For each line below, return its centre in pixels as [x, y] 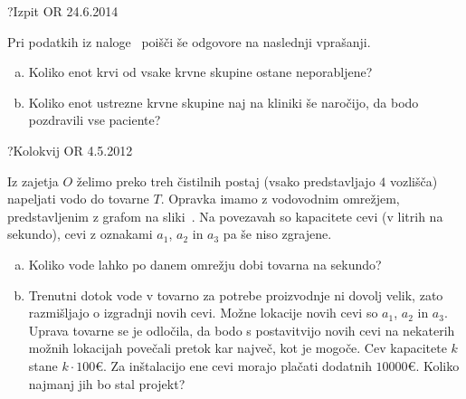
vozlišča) [414, 180]
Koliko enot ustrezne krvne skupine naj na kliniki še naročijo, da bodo [223, 102]
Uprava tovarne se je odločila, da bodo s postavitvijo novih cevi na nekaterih [242, 330]
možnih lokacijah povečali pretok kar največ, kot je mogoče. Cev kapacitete [238, 348]
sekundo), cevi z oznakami [80, 234]
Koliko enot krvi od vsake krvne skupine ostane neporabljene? [200, 72]
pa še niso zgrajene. [277, 234]
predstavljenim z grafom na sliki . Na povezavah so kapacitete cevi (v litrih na [225, 216]
